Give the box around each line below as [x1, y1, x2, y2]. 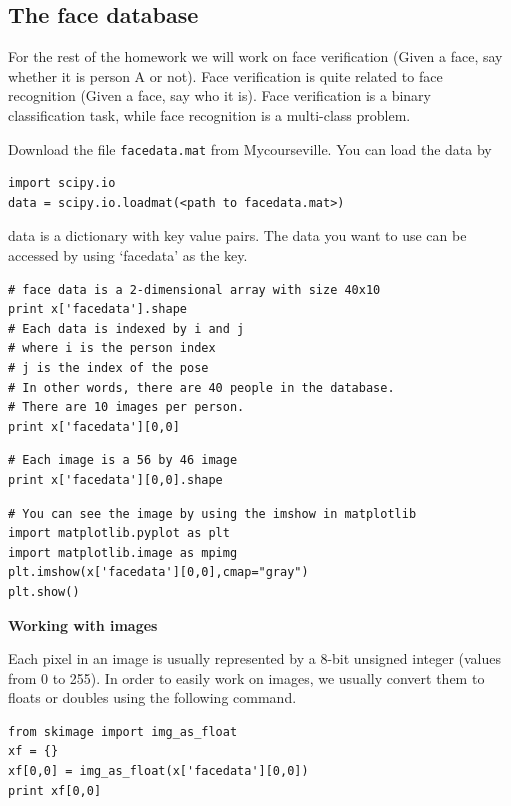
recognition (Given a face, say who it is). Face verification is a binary [8, 85, 431, 106]
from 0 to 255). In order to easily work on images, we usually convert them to [8, 667, 485, 688]
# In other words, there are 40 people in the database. [8, 380, 395, 395]
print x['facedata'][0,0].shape [8, 472, 223, 487]
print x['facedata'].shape [8, 302, 187, 317]
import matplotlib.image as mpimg [8, 545, 238, 560]
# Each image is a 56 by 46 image [8, 453, 238, 468]
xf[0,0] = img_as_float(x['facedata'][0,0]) [8, 764, 309, 779]
